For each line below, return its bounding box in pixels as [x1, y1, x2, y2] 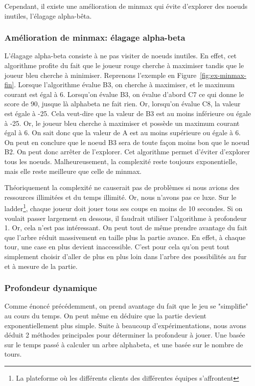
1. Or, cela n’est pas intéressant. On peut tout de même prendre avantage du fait [4, 222, 248, 233]
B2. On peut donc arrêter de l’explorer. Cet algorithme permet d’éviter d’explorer [4, 146, 250, 157]
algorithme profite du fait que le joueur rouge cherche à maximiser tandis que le [4, 60, 244, 70]
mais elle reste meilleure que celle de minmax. [4, 166, 142, 176]
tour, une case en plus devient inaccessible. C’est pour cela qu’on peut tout [4, 241, 230, 252]
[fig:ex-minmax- [200, 70, 247, 80]
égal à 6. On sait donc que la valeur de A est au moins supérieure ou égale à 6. [4, 127, 241, 138]
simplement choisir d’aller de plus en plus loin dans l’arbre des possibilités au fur [4, 251, 247, 261]
